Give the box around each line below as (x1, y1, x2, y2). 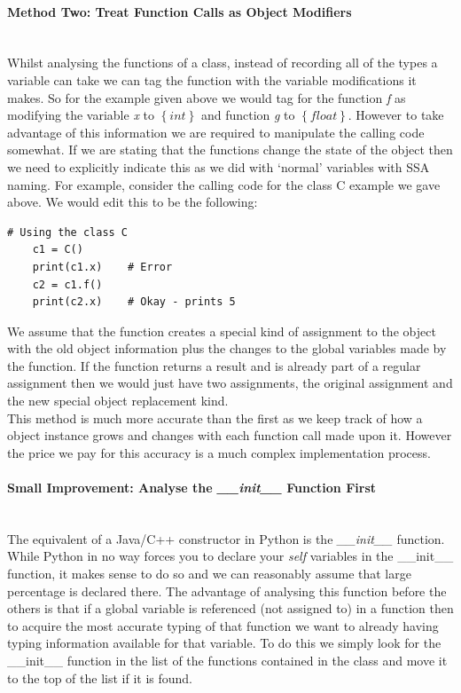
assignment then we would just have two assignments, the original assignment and (7, 374, 453, 392)
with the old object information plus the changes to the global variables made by (7, 339, 447, 358)
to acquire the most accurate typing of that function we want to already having (7, 616, 439, 634)
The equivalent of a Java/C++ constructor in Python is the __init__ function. (7, 529, 445, 547)
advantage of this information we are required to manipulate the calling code (7, 122, 425, 141)
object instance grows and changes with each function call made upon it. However (7, 426, 452, 445)
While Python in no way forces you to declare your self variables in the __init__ (7, 547, 454, 565)
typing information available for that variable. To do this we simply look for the (7, 634, 441, 652)
